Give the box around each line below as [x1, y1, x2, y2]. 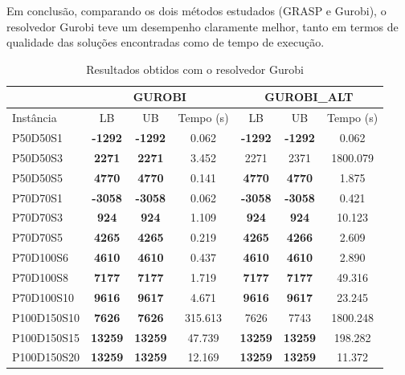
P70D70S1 [12, 189, 63, 206]
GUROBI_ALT [264, 88, 354, 105]
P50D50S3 [12, 149, 63, 165]
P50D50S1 [12, 129, 63, 146]
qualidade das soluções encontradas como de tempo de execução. [6, 34, 325, 51]
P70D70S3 [12, 209, 63, 226]
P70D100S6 [12, 249, 69, 266]
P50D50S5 [12, 169, 63, 185]
